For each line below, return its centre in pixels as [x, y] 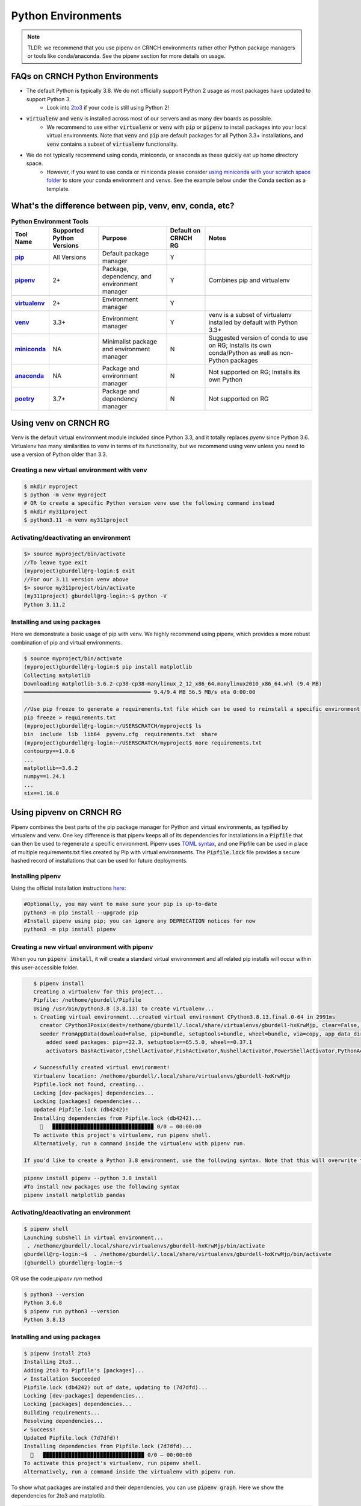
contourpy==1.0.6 [49, 751]
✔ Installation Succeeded [62, 1379]
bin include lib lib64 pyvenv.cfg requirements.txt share [121, 734]
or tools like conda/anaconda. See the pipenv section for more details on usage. [126, 56]
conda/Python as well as [243, 352]
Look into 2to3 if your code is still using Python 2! [108, 108]
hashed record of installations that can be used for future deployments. [99, 861]
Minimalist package [130, 342]
